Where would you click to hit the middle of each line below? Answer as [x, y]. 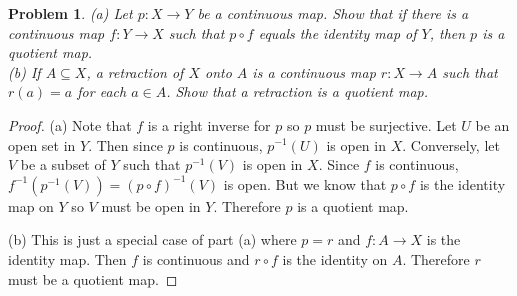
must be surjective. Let [386, 124]
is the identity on [335, 258]
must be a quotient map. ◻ [93, 278]
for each [102, 91]
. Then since [125, 144]
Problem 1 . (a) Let [70, 13]
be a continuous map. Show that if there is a [333, 13]
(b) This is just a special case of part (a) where [152, 239]
